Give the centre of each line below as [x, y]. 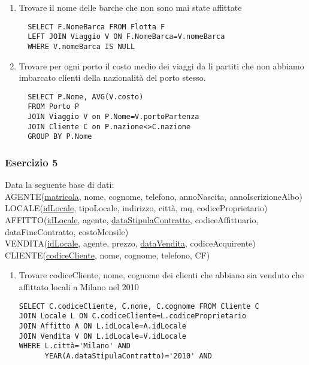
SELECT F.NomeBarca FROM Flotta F [96, 27]
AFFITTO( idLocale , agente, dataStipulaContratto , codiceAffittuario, [132, 220]
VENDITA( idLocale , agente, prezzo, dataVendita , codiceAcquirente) [130, 243]
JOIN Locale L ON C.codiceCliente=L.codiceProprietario [133, 316]
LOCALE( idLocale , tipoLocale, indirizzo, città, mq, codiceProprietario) [136, 208]
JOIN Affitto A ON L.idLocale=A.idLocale [102, 326]
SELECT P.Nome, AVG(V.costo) [86, 97]
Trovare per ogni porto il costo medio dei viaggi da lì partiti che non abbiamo [161, 66]
